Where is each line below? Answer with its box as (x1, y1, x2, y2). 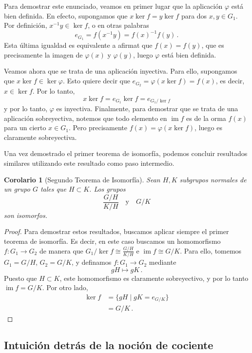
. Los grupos (89, 184, 126, 194)
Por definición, (4, 20, 47, 30)
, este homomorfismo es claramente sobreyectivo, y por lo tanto (59, 273, 249, 283)
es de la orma (186, 113, 226, 123)
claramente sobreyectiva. (4, 132, 77, 142)
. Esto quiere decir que (62, 76, 130, 86)
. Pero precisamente (68, 122, 128, 133)
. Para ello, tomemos (180, 245, 242, 255)
